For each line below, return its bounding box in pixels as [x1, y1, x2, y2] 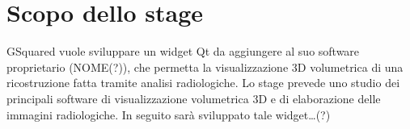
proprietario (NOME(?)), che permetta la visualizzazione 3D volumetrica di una [6, 58, 404, 75]
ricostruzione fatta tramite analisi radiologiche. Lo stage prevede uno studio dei [6, 74, 400, 91]
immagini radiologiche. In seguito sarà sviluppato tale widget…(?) [6, 106, 331, 123]
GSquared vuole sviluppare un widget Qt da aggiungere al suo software [6, 43, 360, 60]
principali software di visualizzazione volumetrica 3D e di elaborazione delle [6, 89, 381, 106]
